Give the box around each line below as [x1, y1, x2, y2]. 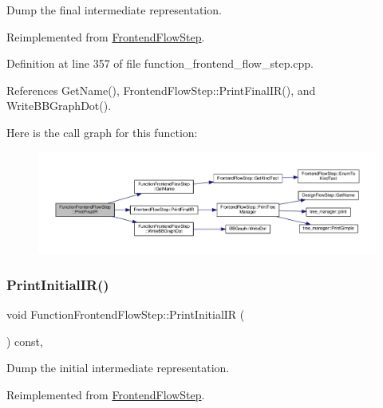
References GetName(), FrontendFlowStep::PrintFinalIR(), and [6, 81, 316, 98]
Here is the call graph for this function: [6, 124, 198, 140]
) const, [6, 332, 43, 349]
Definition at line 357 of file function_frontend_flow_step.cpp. [6, 55, 314, 72]
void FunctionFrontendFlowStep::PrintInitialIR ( [6, 306, 245, 323]
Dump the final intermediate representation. [6, 2, 222, 18]
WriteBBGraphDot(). [6, 97, 112, 114]
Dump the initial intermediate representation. [6, 359, 230, 376]
